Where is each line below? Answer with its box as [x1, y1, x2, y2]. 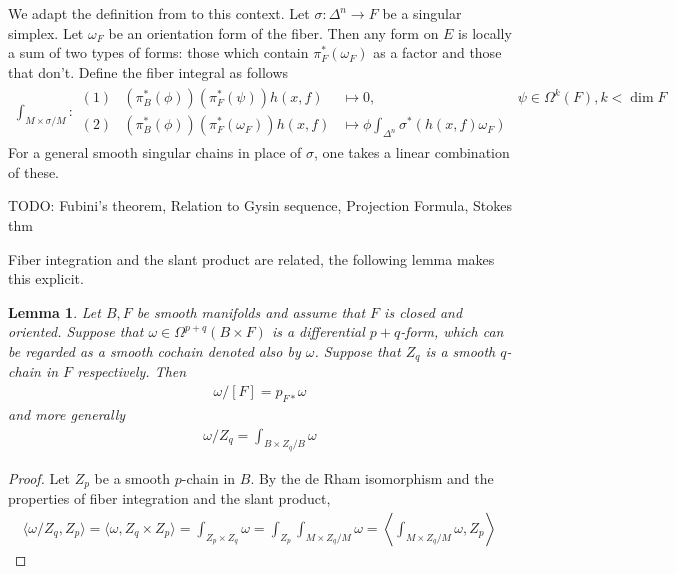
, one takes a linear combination [314, 142, 510, 163]
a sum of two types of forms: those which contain [8, 42, 309, 63]
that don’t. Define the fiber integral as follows [8, 61, 289, 82]
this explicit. [8, 268, 84, 289]
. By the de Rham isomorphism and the [250, 467, 494, 488]
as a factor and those [373, 42, 502, 63]
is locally [458, 22, 512, 43]
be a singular [382, 3, 462, 23]
